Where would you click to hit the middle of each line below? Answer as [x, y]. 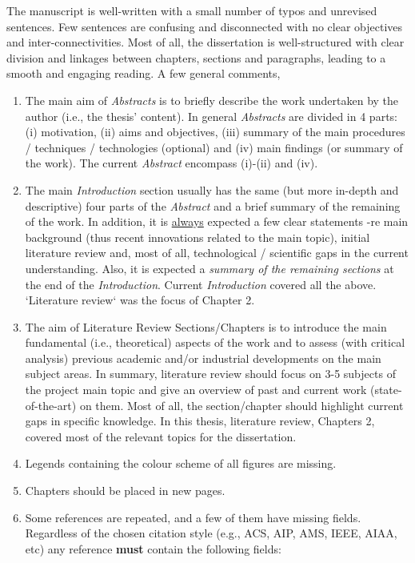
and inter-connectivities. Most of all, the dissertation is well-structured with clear [206, 42]
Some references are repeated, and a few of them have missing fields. [193, 517]
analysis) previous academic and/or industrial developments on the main [203, 358]
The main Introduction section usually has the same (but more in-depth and [212, 189]
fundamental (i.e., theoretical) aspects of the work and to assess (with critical [215, 342]
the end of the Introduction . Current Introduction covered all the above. [201, 284]
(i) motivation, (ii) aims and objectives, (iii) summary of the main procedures [215, 132]
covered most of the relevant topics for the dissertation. [161, 436]
